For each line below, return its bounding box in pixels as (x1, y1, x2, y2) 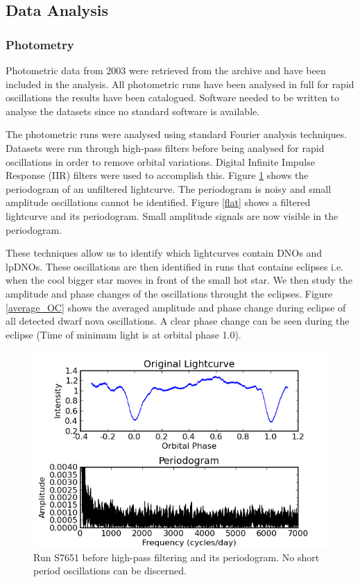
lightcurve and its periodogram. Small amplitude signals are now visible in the (6, 208, 338, 223)
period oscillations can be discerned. (33, 563, 187, 578)
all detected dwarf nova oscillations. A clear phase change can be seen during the (6, 314, 350, 328)
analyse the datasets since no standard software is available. (6, 103, 260, 118)
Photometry (6, 35, 74, 53)
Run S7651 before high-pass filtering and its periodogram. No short (33, 549, 320, 564)
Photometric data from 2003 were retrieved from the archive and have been (6, 63, 326, 77)
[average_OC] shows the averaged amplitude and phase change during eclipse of (6, 300, 346, 314)
